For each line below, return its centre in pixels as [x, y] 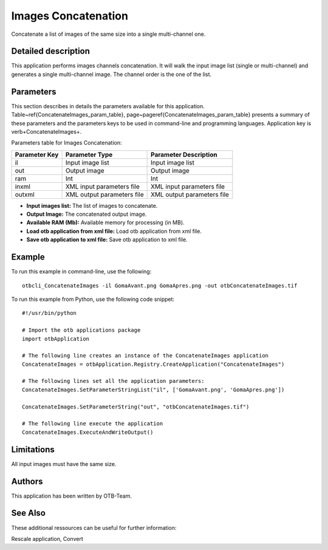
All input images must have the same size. [64, 464]
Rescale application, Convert [47, 538]
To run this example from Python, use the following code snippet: [93, 299]
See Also [28, 513]
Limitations [33, 449]
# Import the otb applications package [81, 330]
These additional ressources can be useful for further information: [94, 528]
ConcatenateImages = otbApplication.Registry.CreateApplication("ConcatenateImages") [153, 364]
